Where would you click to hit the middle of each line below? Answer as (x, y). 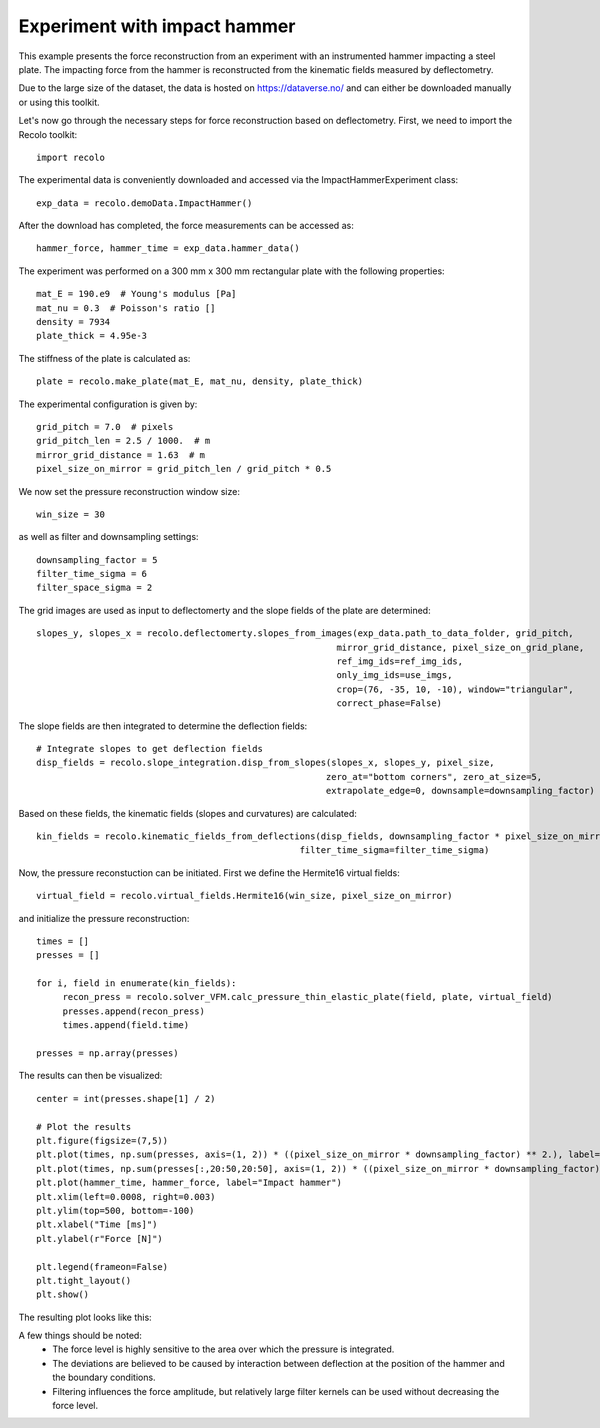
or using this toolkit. (59, 102)
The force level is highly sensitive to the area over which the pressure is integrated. (223, 1349)
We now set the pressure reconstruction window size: (129, 491)
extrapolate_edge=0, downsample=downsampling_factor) (460, 791)
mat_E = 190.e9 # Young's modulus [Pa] (136, 294)
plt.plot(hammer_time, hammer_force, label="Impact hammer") (189, 1183)
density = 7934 (73, 322)
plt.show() (63, 1294)
